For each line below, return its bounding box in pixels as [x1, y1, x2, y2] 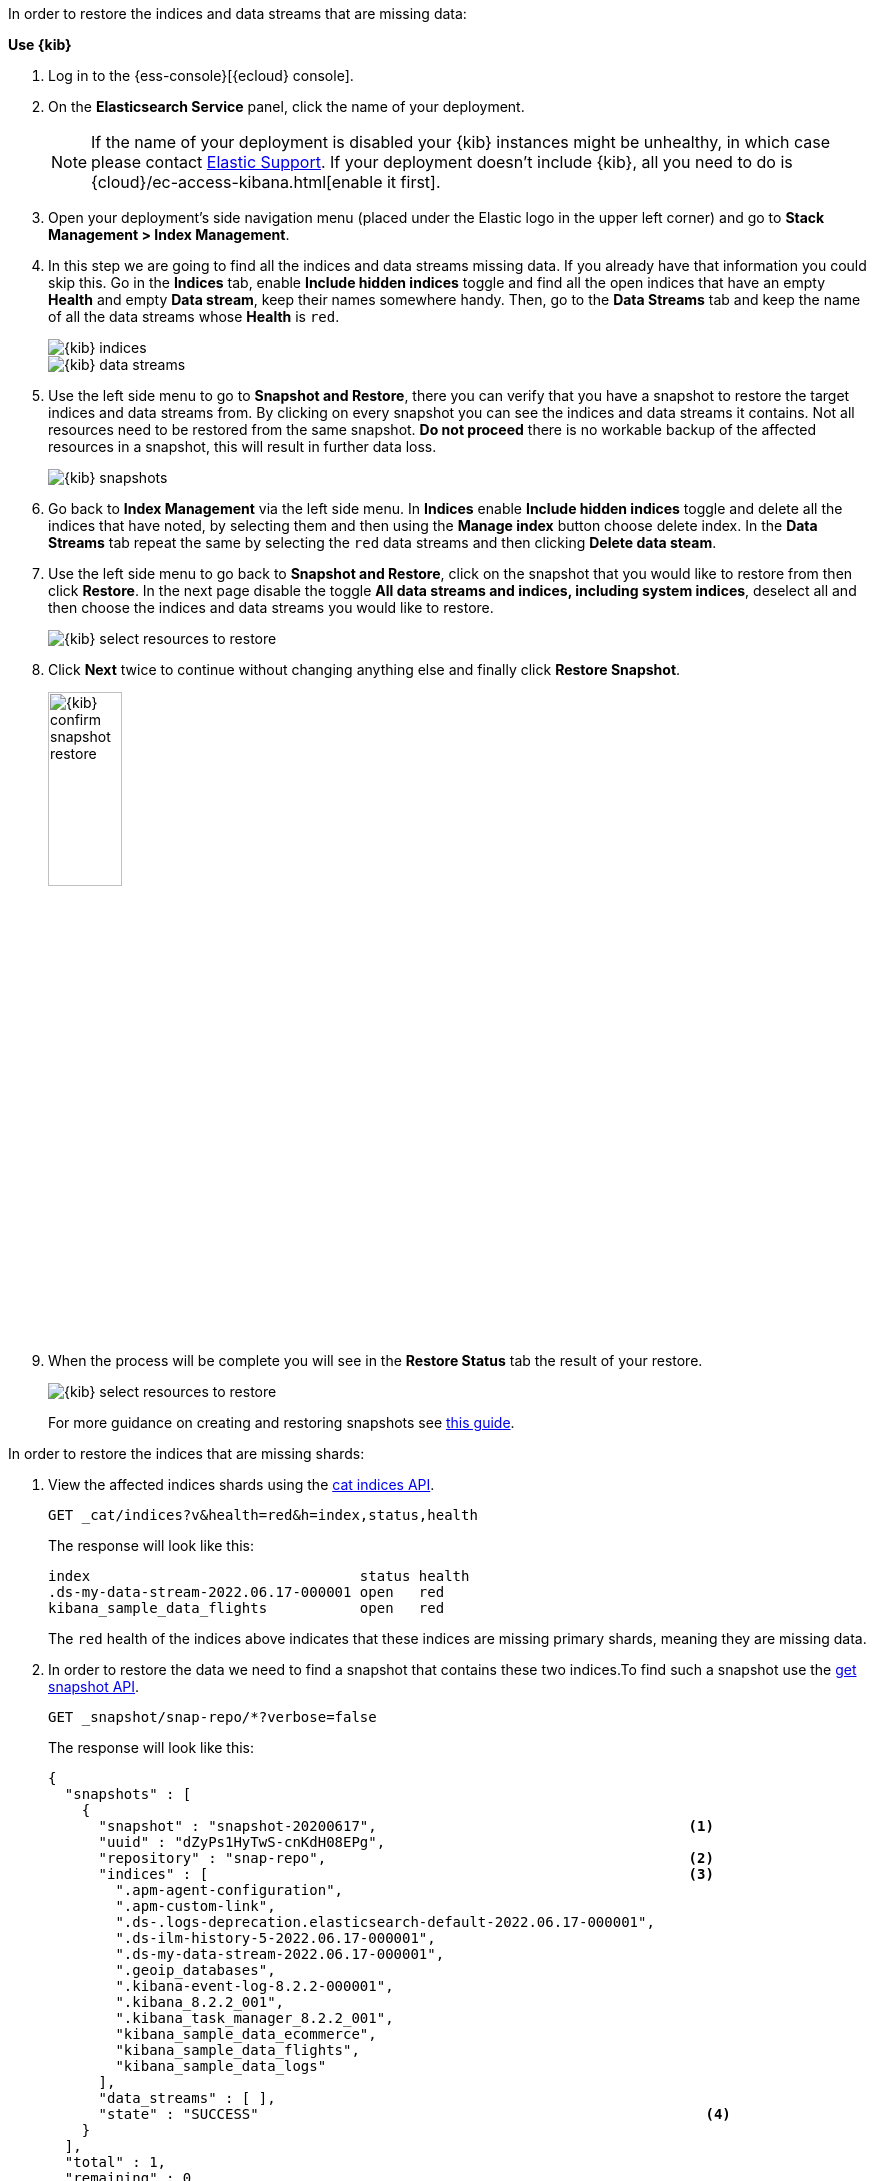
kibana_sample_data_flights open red [48, 1599, 445, 1616]
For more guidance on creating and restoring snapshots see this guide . [48, 1413, 515, 1431]
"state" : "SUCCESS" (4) [98, 2105, 731, 2122]
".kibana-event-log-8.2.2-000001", [115, 1977, 394, 1994]
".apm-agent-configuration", [115, 1881, 344, 1898]
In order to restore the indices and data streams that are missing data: [8, 5, 467, 22]
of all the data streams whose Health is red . [48, 308, 340, 325]
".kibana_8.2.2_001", [115, 1993, 285, 2010]
